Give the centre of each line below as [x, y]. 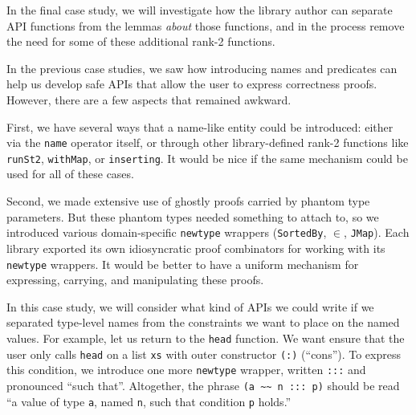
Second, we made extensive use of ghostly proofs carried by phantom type [188, 201]
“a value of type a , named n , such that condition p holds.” [149, 401]
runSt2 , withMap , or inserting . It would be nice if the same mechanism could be [207, 158]
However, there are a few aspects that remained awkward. [149, 99]
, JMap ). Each [377, 232]
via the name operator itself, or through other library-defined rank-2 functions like [208, 142]
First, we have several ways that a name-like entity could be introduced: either [200, 126]
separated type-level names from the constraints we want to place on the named [203, 322]
